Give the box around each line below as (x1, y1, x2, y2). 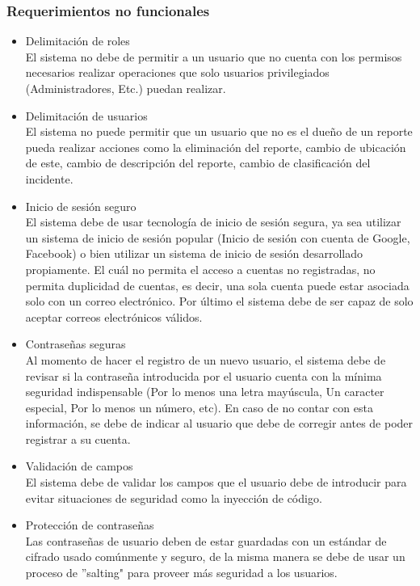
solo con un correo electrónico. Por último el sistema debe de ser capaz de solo (25, 293, 414, 310)
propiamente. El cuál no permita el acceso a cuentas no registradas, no (25, 260, 376, 277)
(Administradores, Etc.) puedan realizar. (25, 80, 226, 96)
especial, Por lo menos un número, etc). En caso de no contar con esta (25, 398, 373, 415)
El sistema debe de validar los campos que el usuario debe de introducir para (25, 474, 407, 491)
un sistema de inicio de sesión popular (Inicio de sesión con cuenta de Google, (25, 229, 410, 246)
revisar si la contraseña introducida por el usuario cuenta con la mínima (25, 367, 382, 384)
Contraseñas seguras (25, 335, 126, 352)
